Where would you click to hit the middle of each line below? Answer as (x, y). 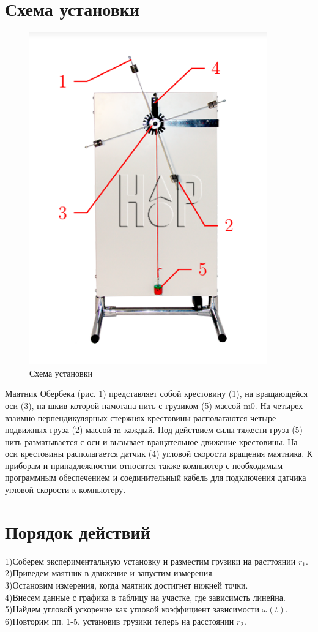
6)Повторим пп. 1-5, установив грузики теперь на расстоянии (120, 621)
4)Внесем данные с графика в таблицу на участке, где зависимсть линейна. (145, 597)
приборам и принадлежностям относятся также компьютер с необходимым (144, 465)
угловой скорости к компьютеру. (65, 490)
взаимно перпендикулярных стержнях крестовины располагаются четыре (141, 417)
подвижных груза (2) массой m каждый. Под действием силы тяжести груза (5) (154, 430)
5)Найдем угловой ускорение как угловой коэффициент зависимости (132, 609)
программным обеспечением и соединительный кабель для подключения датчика (156, 477)
